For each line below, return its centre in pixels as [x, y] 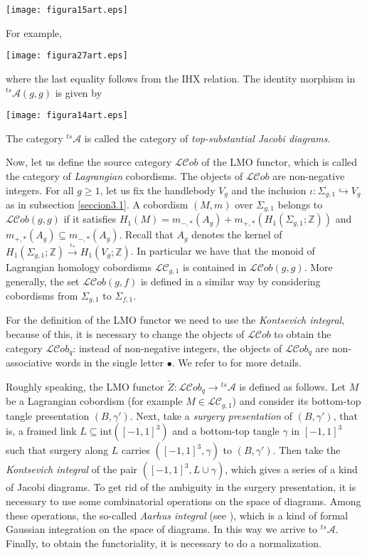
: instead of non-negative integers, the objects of [177, 348]
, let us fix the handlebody [158, 190]
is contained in [215, 266]
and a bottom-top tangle [226, 431]
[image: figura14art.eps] [67, 116]
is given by [79, 92]
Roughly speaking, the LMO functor [85, 386]
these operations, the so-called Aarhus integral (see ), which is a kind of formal [177, 515]
